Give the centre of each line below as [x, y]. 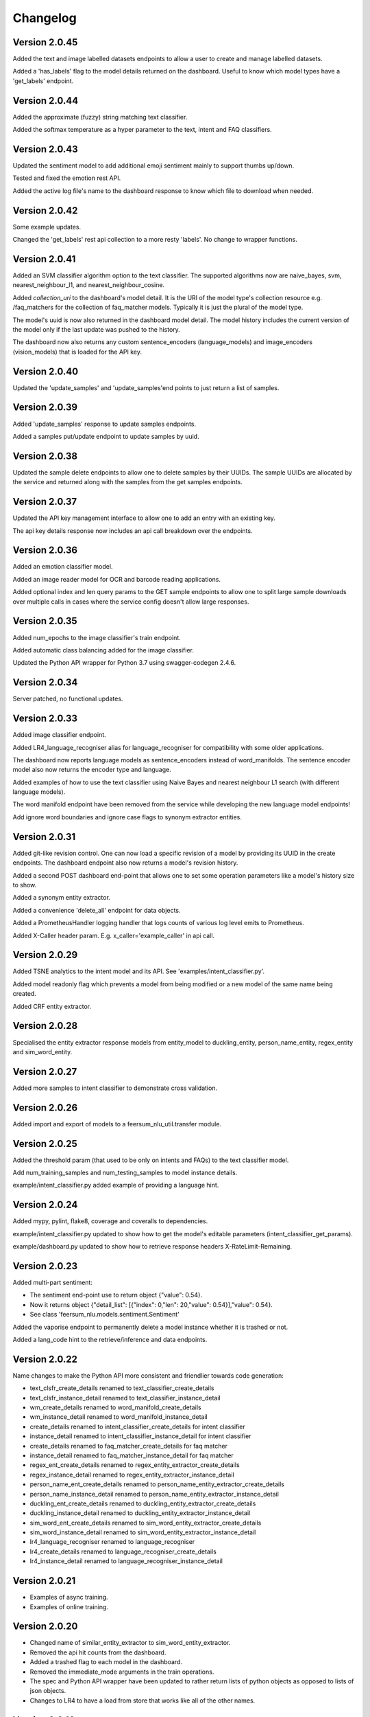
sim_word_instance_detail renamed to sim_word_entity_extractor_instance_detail [143, 1532]
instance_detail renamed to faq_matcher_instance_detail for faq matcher [132, 1455]
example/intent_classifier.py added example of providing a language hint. [116, 1185]
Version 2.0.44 [46, 101]
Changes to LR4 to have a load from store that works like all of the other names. [143, 1701]
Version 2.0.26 [45, 1107]
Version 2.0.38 [45, 456]
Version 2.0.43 [45, 149]
